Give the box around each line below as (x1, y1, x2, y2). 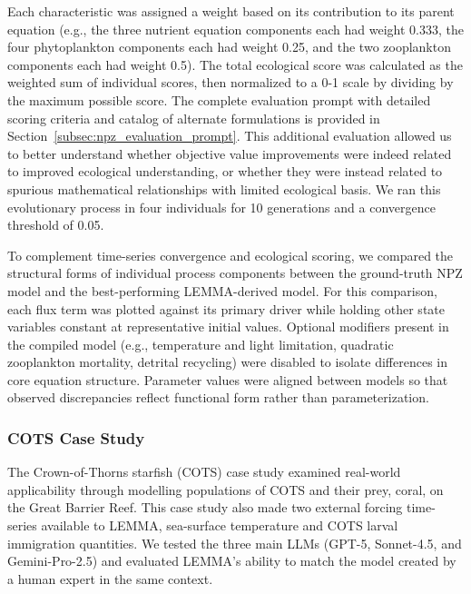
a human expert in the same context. (7, 569, 213, 588)
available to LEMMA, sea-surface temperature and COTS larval (41, 516, 398, 535)
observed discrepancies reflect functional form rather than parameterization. (7, 388, 429, 407)
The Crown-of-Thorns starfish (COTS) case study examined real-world (7, 462, 401, 481)
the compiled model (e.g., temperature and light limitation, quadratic (7, 334, 394, 353)
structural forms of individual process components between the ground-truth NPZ (7, 263, 463, 282)
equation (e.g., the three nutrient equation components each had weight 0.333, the (7, 19, 464, 38)
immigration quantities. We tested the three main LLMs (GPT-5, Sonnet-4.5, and (7, 533, 462, 552)
